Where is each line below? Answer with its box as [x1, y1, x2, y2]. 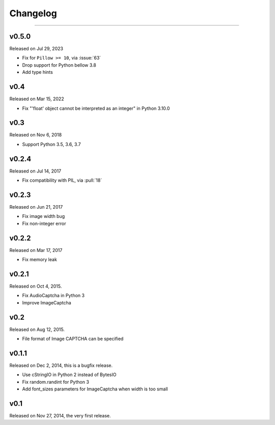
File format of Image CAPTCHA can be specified [22, 336, 124, 342]
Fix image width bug [22, 213, 65, 219]
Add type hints [22, 69, 53, 75]
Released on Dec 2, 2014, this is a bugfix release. [9, 362, 113, 369]
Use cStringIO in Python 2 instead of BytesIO [22, 372, 117, 378]
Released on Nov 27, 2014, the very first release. [9, 413, 112, 419]
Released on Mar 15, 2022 [9, 96, 64, 102]
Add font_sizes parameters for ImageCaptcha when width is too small [22, 386, 168, 392]
